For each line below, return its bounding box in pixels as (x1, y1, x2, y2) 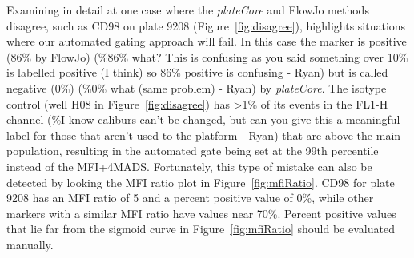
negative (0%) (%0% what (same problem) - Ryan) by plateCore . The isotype (6, 79, 387, 96)
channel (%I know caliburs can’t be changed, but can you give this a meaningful (6, 111, 400, 128)
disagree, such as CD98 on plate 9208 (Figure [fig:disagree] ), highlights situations (6, 17, 406, 34)
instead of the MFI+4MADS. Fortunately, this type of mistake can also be (6, 157, 372, 174)
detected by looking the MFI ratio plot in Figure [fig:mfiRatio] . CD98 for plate (6, 173, 395, 190)
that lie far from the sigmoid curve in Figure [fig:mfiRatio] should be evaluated (6, 220, 395, 237)
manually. (6, 236, 54, 252)
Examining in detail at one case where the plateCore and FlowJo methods (6, 2, 369, 18)
